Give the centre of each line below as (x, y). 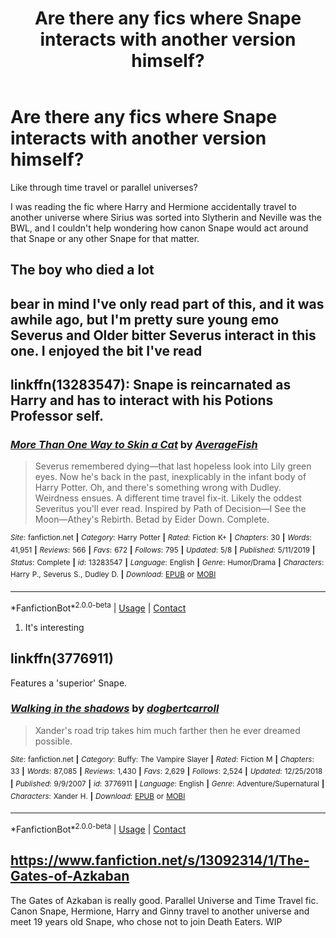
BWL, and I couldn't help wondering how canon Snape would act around (159, 228)
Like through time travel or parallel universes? (104, 187)
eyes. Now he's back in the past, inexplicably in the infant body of (170, 477)
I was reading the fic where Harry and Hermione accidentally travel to (153, 206)
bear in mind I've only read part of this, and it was (167, 303)
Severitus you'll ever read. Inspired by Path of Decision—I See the (170, 509)
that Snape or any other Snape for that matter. (105, 238)
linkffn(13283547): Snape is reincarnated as (151, 385)
